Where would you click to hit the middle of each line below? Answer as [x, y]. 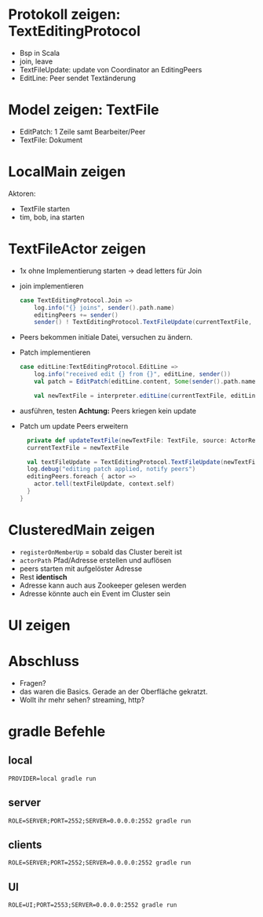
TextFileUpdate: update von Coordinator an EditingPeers [111, 69]
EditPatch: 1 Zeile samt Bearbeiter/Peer [82, 131]
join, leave [36, 61]
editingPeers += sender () [77, 315]
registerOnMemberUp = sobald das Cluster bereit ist [101, 551]
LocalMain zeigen [67, 172]
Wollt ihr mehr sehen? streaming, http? [82, 700]
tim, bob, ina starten [52, 217]
